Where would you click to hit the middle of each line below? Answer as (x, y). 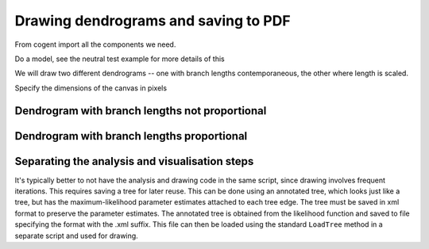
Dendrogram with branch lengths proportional (131, 136)
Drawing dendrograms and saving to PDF (153, 21)
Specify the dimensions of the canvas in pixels (91, 88)
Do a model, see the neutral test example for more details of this (120, 59)
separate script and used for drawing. (76, 236)
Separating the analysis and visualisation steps (134, 161)
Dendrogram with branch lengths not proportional (141, 111)
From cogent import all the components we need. (95, 44)
